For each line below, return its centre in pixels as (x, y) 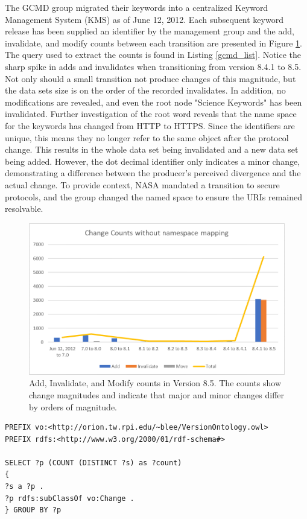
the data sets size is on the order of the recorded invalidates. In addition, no (145, 90)
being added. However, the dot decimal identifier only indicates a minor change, (153, 161)
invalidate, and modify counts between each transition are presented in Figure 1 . (153, 43)
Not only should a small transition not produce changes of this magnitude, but (150, 78)
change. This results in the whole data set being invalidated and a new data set (152, 149)
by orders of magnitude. (73, 406)
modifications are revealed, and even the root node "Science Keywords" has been (153, 102)
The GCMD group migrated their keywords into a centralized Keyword (137, 7)
